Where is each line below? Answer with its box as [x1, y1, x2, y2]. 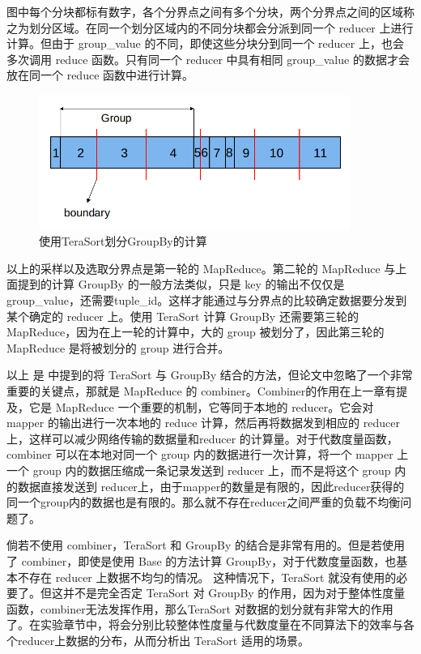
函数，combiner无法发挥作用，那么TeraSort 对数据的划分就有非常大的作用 [6, 600, 393, 617]
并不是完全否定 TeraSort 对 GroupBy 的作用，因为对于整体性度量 [62, 584, 406, 601]
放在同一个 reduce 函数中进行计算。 [6, 66, 194, 83]
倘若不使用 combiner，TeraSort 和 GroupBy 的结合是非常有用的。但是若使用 [6, 536, 406, 554]
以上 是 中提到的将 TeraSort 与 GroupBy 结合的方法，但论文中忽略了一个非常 [6, 366, 413, 383]
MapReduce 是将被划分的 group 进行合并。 [6, 339, 230, 356]
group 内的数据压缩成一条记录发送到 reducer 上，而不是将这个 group [32, 461, 391, 478]
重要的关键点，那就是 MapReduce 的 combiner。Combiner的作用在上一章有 [6, 382, 397, 399]
